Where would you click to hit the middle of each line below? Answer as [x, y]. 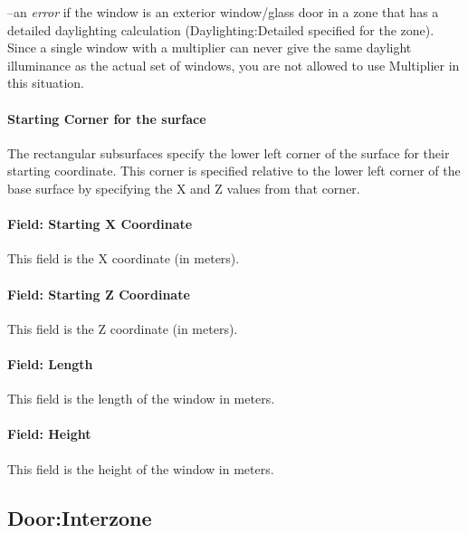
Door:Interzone [80, 517]
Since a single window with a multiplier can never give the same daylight [210, 48]
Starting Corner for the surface [107, 118]
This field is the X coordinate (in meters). [124, 258]
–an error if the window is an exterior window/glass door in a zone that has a [223, 12]
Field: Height [49, 434]
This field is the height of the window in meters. [141, 468]
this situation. [46, 83]
